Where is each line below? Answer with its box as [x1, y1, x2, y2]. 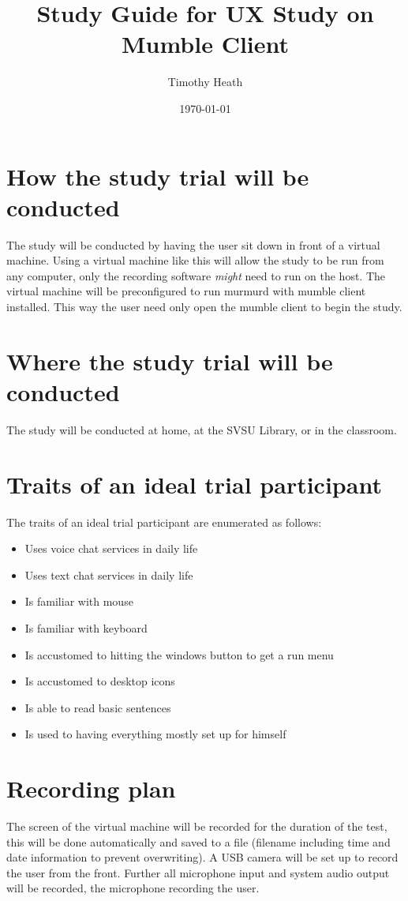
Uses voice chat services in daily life [24, 540, 198, 557]
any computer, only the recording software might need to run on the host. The [6, 267, 386, 283]
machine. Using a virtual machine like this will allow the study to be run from [6, 252, 384, 268]
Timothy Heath [167, 73, 243, 90]
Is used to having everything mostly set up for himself [24, 726, 286, 742]
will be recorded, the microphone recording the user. [6, 880, 260, 896]
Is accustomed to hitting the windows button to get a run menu [24, 646, 334, 663]
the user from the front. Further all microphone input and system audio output [6, 864, 390, 880]
